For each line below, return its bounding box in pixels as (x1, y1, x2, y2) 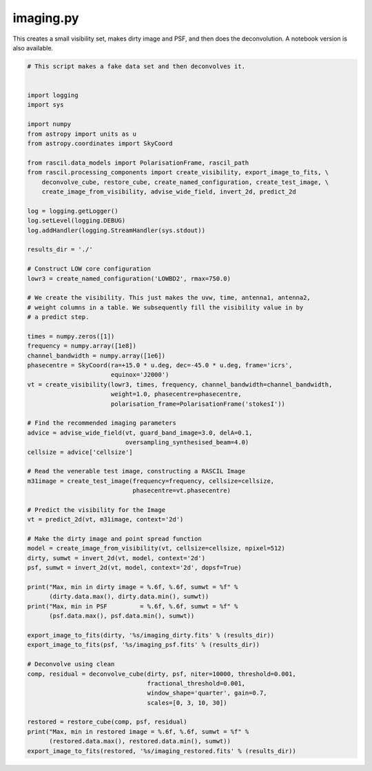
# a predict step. (27, 313, 90, 321)
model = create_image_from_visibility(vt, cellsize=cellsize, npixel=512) (27, 544, 286, 553)
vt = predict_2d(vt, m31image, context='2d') (27, 515, 184, 524)
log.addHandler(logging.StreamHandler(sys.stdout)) (27, 226, 206, 234)
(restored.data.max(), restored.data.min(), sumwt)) (49, 737, 231, 746)
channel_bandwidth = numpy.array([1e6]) (27, 351, 165, 360)
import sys (27, 101, 64, 109)
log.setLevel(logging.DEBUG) (27, 217, 126, 225)
